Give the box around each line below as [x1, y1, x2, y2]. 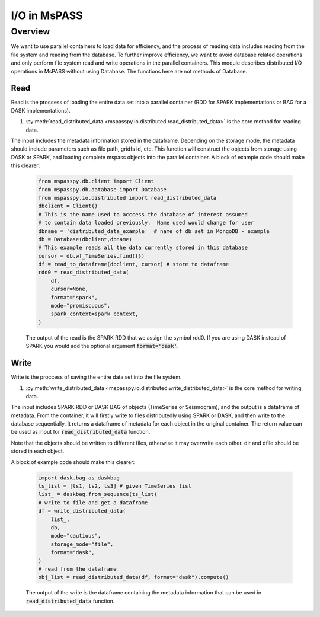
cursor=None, [50, 286, 89, 293]
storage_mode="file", [50, 541, 114, 548]
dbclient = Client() [38, 203, 98, 210]
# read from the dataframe [38, 565, 117, 572]
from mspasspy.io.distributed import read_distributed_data [38, 194, 217, 201]
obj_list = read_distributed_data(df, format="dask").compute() [38, 574, 229, 581]
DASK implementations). [11, 107, 71, 114]
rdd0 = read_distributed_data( [38, 269, 130, 276]
